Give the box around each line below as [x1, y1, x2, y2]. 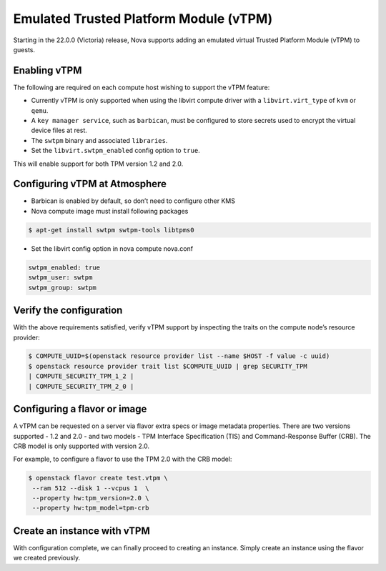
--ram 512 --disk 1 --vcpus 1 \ [32, 484, 149, 492]
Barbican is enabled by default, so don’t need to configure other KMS [31, 197, 236, 205]
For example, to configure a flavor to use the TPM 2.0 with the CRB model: [13, 455, 232, 464]
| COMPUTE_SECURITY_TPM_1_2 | [28, 372, 134, 380]
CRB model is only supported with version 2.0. [13, 442, 150, 450]
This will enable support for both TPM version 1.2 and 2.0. [13, 159, 184, 168]
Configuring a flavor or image [13, 403, 147, 415]
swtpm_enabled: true [28, 263, 100, 272]
